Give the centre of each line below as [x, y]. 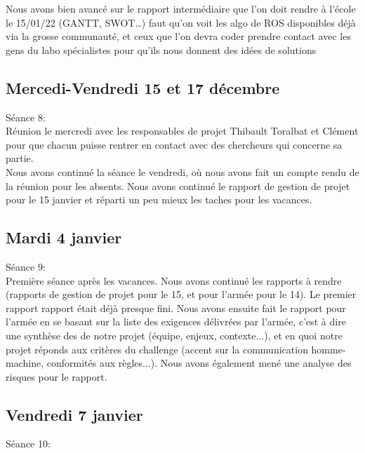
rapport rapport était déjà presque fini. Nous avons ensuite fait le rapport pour [176, 307]
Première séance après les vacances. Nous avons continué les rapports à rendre [174, 280]
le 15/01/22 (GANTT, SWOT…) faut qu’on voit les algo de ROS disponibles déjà [181, 22]
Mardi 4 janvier [64, 237]
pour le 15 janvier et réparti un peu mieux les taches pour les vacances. [159, 200]
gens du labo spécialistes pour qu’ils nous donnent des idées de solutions [161, 49]
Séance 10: [28, 444]
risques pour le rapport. [57, 376]
